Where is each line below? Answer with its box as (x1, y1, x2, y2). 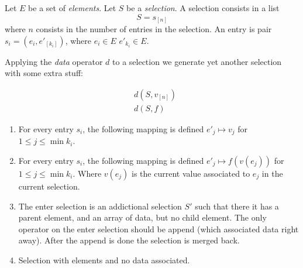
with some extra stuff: (5, 67, 83, 79)
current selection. (18, 180, 80, 192)
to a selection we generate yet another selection (112, 55, 282, 67)
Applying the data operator (5, 55, 103, 67)
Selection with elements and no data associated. (18, 253, 190, 266)
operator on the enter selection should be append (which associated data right (18, 222, 299, 235)
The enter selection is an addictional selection (18, 200, 182, 212)
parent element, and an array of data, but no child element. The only (18, 211, 267, 224)
